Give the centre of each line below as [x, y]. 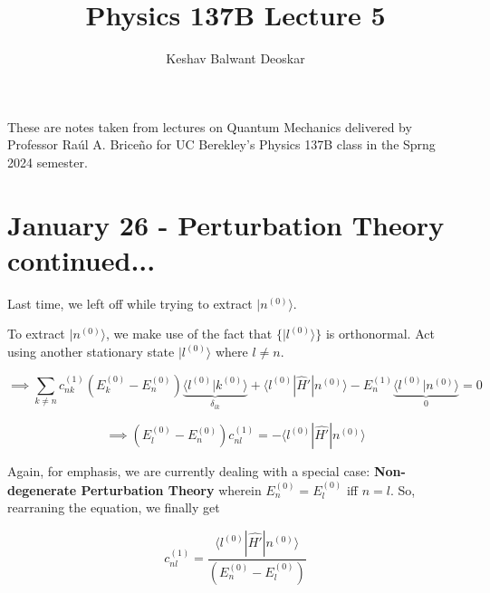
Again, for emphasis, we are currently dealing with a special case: [189, 471]
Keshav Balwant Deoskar [235, 58]
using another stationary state [91, 351]
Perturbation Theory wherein [171, 489]
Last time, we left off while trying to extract [130, 303]
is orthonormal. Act [380, 334]
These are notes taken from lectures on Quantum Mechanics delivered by [210, 126]
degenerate [42, 489]
